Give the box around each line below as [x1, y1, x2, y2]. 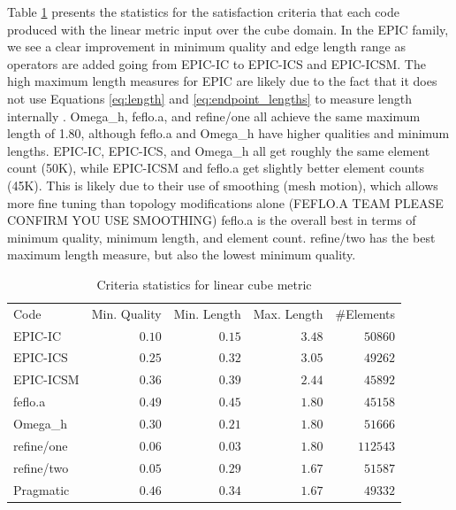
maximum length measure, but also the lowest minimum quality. [7, 245, 356, 264]
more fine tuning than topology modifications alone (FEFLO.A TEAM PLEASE [7, 193, 444, 212]
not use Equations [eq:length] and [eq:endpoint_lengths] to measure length [7, 89, 412, 107]
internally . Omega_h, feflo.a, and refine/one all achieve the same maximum [7, 106, 421, 125]
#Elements [335, 304, 396, 322]
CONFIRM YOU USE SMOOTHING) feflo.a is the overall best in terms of [7, 211, 416, 229]
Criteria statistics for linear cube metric [96, 274, 312, 293]
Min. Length [173, 304, 241, 322]
